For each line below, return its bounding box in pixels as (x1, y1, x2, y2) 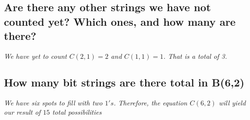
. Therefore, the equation (114, 97, 188, 107)
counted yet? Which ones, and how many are (4, 14, 236, 29)
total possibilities (52, 107, 102, 117)
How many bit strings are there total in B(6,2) (4, 74, 245, 89)
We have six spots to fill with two (4, 97, 103, 107)
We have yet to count (4, 51, 67, 61)
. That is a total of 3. (163, 51, 227, 61)
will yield (218, 97, 246, 107)
